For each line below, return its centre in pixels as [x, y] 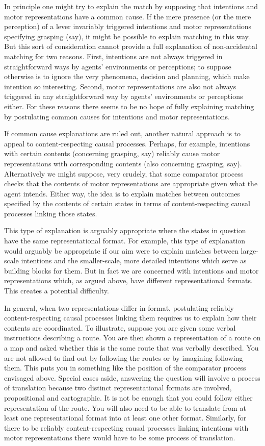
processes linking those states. [51, 213]
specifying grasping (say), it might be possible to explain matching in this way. [127, 36]
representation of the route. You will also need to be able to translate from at [125, 407]
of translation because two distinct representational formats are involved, [118, 388]
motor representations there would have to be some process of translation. [120, 438]
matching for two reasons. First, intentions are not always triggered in [113, 56]
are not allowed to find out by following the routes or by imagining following [124, 357]
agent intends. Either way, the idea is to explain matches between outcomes [122, 193]
